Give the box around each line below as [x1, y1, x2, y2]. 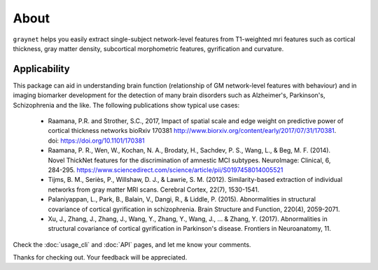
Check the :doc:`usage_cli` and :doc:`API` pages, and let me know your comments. [13, 240, 251, 248]
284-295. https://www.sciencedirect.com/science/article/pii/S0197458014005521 [48, 165, 283, 174]
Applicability [13, 63, 70, 75]
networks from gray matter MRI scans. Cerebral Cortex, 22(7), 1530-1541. [48, 185, 260, 194]
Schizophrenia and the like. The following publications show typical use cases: [13, 101, 240, 109]
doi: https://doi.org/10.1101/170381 [48, 136, 145, 145]
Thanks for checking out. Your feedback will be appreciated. [13, 253, 188, 262]
